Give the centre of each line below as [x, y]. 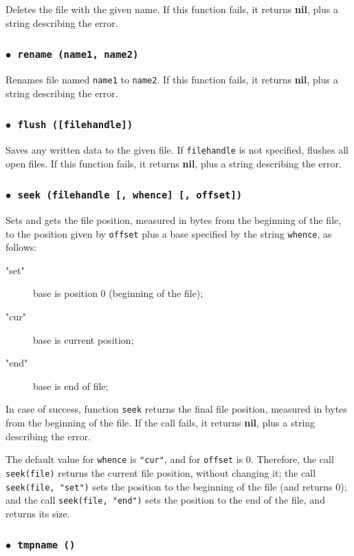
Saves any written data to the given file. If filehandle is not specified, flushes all [177, 150]
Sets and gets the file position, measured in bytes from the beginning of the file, [174, 220]
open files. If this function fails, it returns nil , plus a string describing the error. [174, 163]
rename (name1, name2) [78, 55]
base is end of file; [71, 385]
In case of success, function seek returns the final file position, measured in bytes [176, 409]
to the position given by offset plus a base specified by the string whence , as [169, 233]
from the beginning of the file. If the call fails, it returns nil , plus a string [161, 423]
